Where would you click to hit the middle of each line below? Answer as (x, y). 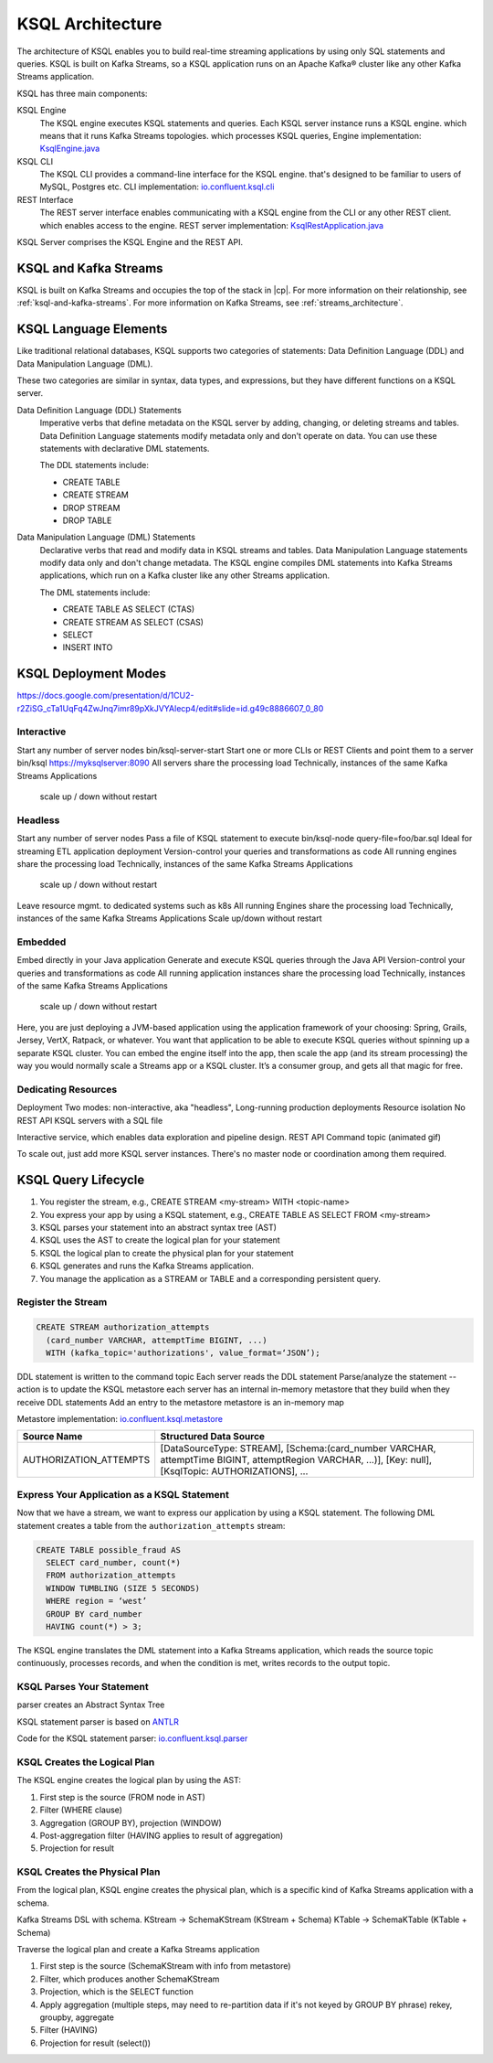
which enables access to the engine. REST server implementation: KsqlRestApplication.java (211, 225)
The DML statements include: (95, 592)
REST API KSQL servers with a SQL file (90, 1120)
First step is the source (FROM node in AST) (122, 1797)
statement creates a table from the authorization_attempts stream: (151, 1525)
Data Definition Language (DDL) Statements (99, 410)
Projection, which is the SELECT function (116, 1992)
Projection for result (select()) (95, 2043)
